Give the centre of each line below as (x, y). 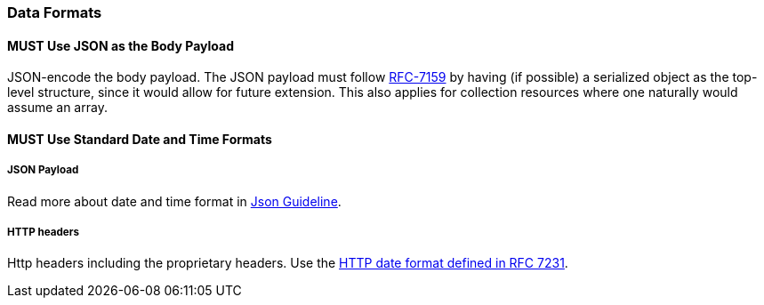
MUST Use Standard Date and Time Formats (140, 139)
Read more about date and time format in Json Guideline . (174, 201)
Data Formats (55, 12)
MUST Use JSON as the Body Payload (121, 45)
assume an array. (57, 108)
